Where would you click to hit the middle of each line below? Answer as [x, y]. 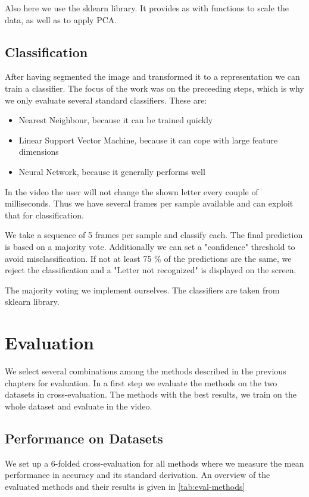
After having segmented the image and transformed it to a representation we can [152, 76]
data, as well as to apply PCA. [61, 19]
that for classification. [44, 215]
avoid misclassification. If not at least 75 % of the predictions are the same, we [148, 258]
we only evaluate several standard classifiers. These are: [106, 100]
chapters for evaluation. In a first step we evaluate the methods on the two [141, 382]
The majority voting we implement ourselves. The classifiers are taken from [142, 290]
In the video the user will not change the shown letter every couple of [132, 191]
